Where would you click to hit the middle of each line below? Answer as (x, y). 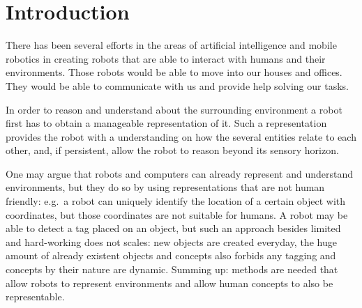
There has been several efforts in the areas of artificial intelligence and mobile (171, 45)
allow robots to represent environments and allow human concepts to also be (169, 283)
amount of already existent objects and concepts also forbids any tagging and (171, 255)
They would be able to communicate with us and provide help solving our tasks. (177, 85)
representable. (35, 297)
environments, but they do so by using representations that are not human (165, 187)
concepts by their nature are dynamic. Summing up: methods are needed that (172, 269)
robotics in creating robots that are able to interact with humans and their (166, 58)
